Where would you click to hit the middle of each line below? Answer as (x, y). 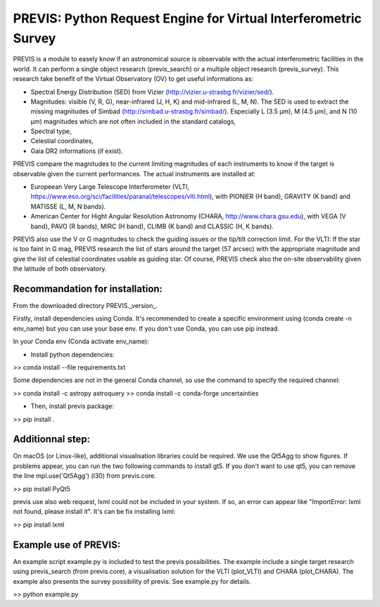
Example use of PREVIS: (67, 545)
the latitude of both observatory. (60, 269)
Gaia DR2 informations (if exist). (77, 151)
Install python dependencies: (73, 354)
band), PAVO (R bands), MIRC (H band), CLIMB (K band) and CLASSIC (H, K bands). (152, 226)
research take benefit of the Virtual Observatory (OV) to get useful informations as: (133, 79)
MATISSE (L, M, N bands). (68, 206)
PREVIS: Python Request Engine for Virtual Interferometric (188, 18)
